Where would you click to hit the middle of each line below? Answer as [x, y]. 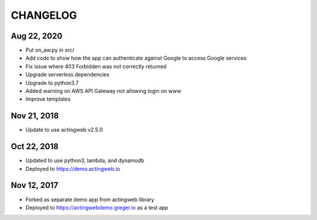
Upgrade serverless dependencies [68, 75]
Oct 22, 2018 [35, 147]
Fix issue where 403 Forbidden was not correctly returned [96, 66]
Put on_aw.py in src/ [50, 50]
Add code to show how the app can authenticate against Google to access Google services [136, 58]
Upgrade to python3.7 [52, 82]
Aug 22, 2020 [37, 36]
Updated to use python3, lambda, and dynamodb [85, 160]
